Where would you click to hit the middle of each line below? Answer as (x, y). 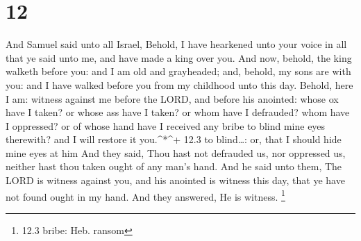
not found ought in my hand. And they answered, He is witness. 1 (145, 195)
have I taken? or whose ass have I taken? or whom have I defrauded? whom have (178, 112)
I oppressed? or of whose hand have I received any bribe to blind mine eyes (166, 125)
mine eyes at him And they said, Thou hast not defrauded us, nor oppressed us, (176, 152)
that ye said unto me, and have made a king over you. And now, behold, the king (179, 57)
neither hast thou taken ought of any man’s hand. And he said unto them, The (174, 166)
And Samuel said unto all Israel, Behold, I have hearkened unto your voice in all (176, 44)
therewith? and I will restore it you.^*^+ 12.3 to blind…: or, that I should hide (174, 139)
